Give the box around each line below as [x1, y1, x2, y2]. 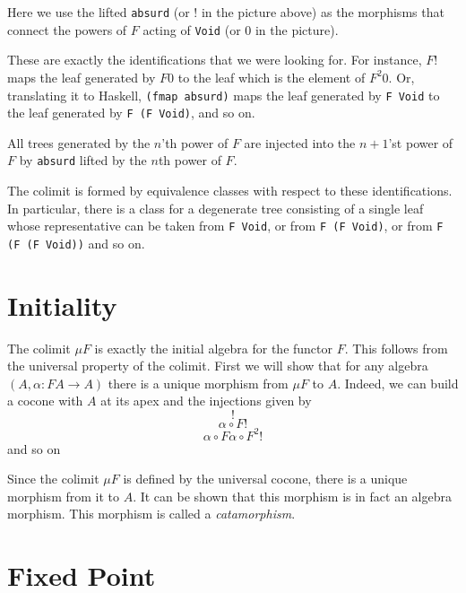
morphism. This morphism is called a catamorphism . [7, 504, 296, 523]
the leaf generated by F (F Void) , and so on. [7, 103, 255, 122]
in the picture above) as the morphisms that [201, 3, 444, 21]
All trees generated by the [7, 133, 151, 152]
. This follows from [344, 338, 448, 357]
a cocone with [7, 391, 83, 410]
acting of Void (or [142, 20, 241, 39]
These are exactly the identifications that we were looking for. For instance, [7, 50, 422, 69]
